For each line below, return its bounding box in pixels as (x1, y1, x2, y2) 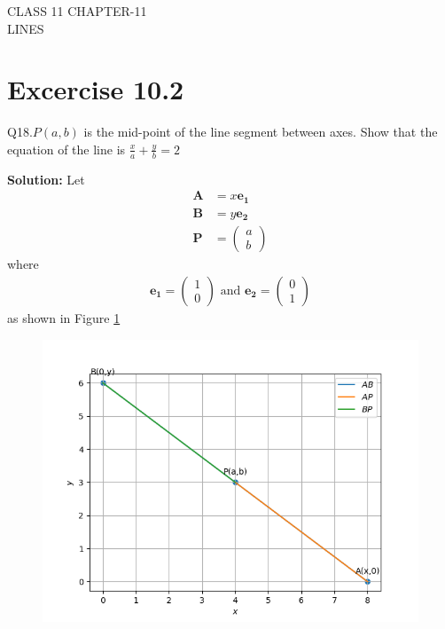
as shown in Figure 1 (7, 308, 121, 326)
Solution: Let (7, 169, 85, 188)
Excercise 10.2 (7, 71, 184, 107)
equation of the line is (7, 139, 126, 158)
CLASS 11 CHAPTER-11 (7, 2, 147, 20)
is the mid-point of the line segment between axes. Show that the (83, 122, 438, 141)
